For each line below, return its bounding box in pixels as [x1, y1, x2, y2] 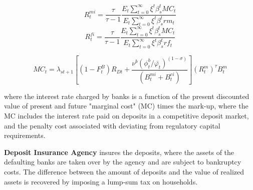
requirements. [4, 130, 46, 140]
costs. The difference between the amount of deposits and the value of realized [4, 166, 244, 176]
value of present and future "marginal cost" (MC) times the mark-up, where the [4, 100, 248, 111]
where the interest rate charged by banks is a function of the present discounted [4, 90, 249, 101]
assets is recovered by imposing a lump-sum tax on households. [4, 176, 198, 186]
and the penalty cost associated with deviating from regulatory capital [4, 120, 220, 130]
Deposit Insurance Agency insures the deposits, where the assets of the [4, 146, 234, 157]
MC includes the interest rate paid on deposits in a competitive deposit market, [4, 110, 249, 120]
